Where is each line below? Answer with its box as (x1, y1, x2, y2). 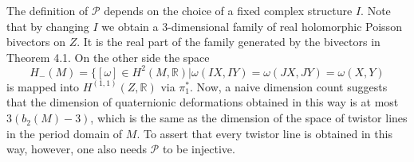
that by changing (6, 17, 89, 34)
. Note (361, 2, 391, 18)
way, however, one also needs (6, 141, 147, 157)
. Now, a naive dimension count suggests (190, 78, 388, 94)
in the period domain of (6, 125, 123, 141)
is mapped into (6, 78, 80, 94)
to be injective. (162, 141, 235, 157)
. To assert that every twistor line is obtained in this (136, 125, 392, 141)
